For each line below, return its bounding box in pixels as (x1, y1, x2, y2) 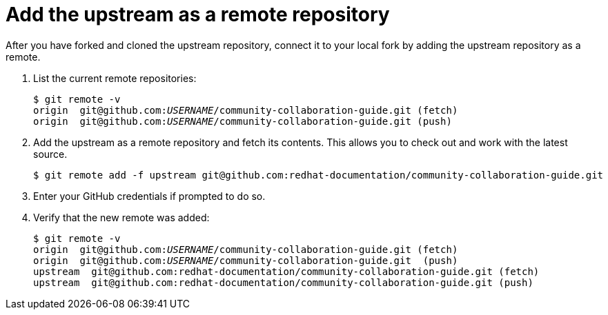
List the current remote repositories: (33, 72, 197, 84)
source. (33, 148, 68, 160)
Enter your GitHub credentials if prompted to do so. (33, 190, 266, 202)
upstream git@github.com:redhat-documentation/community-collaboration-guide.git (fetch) (33, 265, 540, 277)
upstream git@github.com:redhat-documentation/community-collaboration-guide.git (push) (33, 276, 533, 288)
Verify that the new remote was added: (33, 211, 210, 223)
